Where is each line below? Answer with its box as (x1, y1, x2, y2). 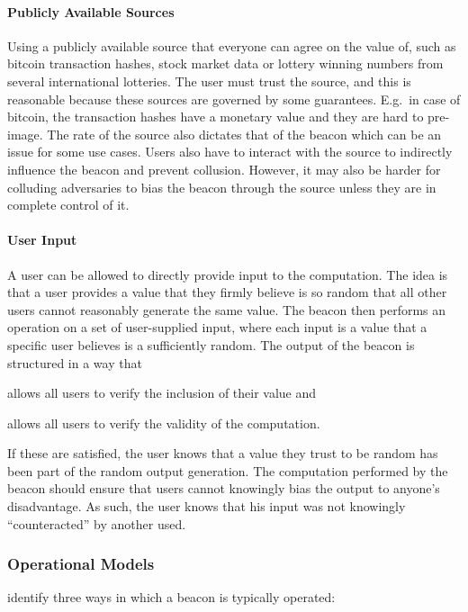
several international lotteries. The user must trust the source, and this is (7, 71, 411, 90)
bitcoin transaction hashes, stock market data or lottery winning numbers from (7, 54, 444, 73)
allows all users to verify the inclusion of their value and (7, 383, 317, 402)
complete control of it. (7, 195, 130, 214)
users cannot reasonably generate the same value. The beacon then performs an (7, 300, 446, 319)
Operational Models (7, 553, 155, 575)
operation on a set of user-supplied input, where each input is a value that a (7, 318, 427, 337)
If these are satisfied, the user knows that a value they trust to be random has (7, 444, 438, 463)
